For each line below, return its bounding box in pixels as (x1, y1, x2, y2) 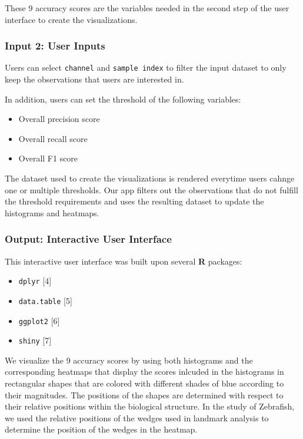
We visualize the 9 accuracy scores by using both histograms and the (5, 354, 253, 366)
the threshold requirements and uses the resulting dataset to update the (5, 195, 264, 207)
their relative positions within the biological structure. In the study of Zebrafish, (5, 400, 295, 412)
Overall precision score (18, 113, 100, 125)
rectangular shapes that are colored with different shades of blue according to (5, 377, 284, 390)
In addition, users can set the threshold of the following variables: (5, 93, 241, 105)
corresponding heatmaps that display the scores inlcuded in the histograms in (5, 365, 284, 378)
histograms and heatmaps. (5, 206, 99, 219)
